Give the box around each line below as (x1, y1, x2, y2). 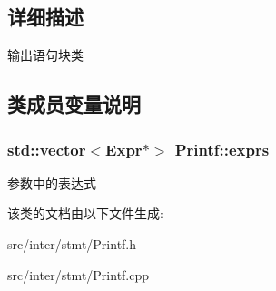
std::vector (7, 137, 86, 160)
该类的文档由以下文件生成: (7, 204, 163, 223)
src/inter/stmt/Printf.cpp (7, 265, 150, 284)
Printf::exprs (174, 137, 270, 160)
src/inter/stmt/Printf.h (7, 234, 137, 253)
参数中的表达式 (7, 173, 96, 192)
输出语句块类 (7, 45, 84, 65)
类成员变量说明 (7, 90, 141, 118)
